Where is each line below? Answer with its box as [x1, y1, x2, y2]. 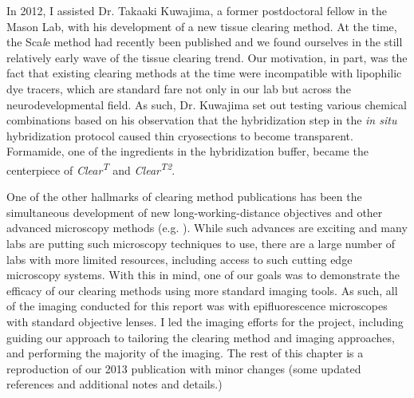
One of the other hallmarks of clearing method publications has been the [6, 188, 362, 205]
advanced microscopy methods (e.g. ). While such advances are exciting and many [6, 219, 408, 236]
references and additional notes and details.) [6, 376, 223, 392]
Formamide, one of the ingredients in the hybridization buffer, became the [6, 143, 369, 160]
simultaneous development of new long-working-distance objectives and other [6, 203, 383, 220]
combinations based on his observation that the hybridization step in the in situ [6, 112, 397, 128]
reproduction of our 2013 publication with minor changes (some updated [6, 360, 361, 376]
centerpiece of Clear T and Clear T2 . [6, 159, 175, 178]
